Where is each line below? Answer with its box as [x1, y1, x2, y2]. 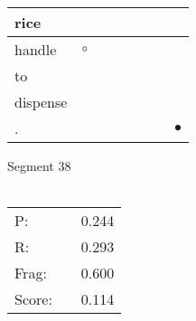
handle [14, 39, 57, 60]
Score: [14, 288, 52, 310]
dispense [14, 91, 68, 112]
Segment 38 [7, 156, 71, 175]
